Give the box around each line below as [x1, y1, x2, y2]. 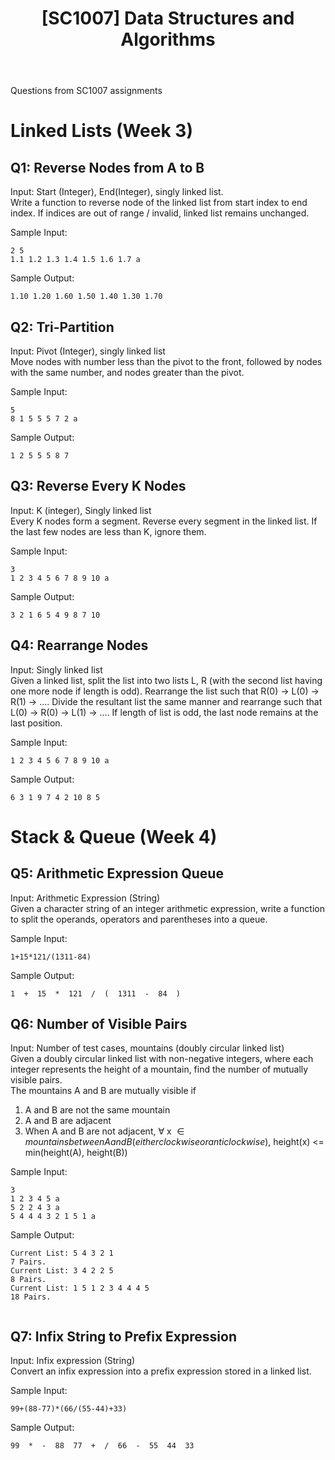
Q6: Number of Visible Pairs [10, 1016, 188, 1033]
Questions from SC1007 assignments [10, 85, 163, 97]
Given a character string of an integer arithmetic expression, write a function [10, 902, 325, 914]
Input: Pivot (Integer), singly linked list [10, 345, 166, 357]
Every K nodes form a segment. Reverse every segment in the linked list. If [10, 515, 318, 527]
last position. [10, 717, 63, 729]
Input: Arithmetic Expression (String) [10, 892, 161, 904]
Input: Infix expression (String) [10, 1355, 136, 1367]
